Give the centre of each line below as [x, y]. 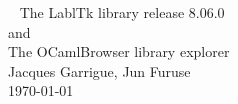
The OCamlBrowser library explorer [119, 51]
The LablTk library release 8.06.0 [122, 12]
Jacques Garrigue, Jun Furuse [99, 70]
